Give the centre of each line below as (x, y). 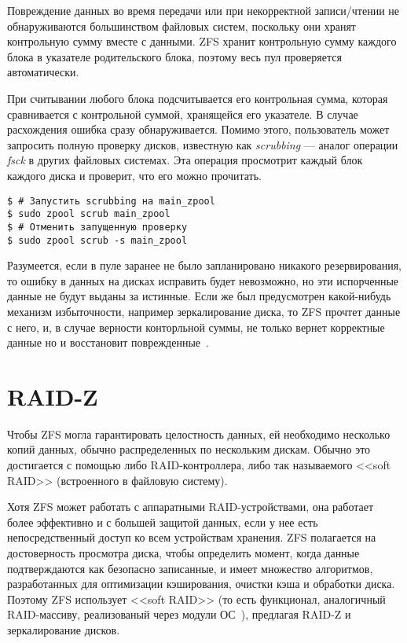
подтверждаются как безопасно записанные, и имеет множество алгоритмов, (190, 568)
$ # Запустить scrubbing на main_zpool (111, 201)
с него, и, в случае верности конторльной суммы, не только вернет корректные (196, 327)
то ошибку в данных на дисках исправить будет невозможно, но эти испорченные (203, 280)
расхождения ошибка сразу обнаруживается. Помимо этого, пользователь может (198, 129)
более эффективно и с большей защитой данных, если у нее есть (163, 522)
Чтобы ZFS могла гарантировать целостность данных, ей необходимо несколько (199, 434)
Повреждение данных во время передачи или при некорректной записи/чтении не (203, 10)
